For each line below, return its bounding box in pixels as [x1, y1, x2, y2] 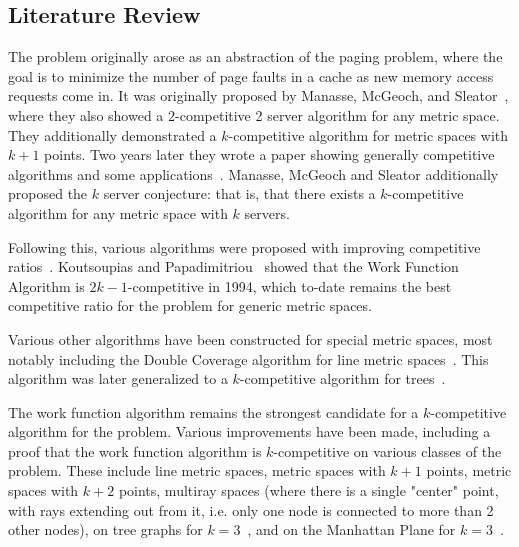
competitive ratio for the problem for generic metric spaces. [8, 295, 372, 316]
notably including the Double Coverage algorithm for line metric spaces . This [8, 348, 489, 369]
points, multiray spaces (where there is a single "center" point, [118, 480, 499, 501]
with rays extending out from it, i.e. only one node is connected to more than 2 [8, 499, 494, 520]
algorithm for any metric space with [8, 202, 228, 223]
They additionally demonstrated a [8, 124, 217, 145]
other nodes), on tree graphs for [8, 519, 203, 540]
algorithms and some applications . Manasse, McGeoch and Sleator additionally [8, 163, 499, 184]
